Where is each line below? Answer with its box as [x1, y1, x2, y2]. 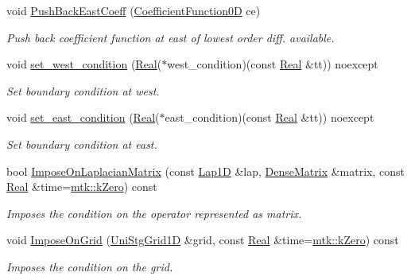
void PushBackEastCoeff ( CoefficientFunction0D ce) [6, 2, 261, 18]
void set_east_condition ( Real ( [6, 109, 160, 126]
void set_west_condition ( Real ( [6, 56, 162, 72]
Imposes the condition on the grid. [6, 258, 173, 274]
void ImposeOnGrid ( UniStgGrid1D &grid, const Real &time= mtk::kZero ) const [6, 231, 399, 248]
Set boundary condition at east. [6, 135, 157, 152]
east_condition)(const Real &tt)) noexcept [165, 109, 374, 126]
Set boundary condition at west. [6, 82, 160, 99]
